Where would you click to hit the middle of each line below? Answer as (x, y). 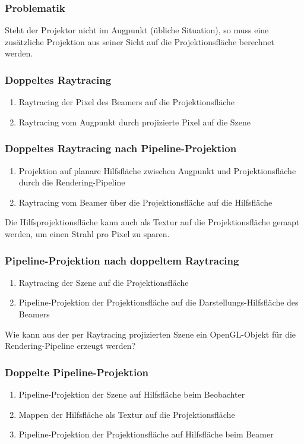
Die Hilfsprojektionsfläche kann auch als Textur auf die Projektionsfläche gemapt (152, 222)
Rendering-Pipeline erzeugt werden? (70, 346)
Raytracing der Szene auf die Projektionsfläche (104, 282)
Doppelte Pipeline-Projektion (77, 372)
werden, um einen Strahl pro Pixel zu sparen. (87, 234)
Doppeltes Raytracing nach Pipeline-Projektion (121, 148)
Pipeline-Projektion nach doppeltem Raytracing (122, 260)
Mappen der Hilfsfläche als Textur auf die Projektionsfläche (127, 414)
